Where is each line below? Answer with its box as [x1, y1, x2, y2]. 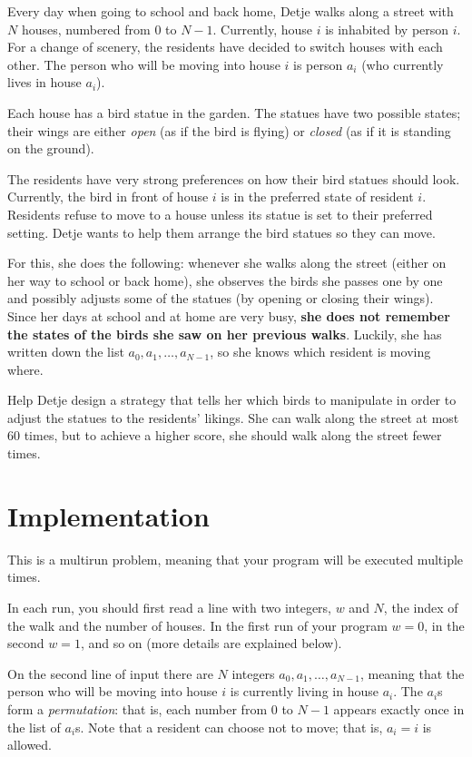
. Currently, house [212, 19, 312, 38]
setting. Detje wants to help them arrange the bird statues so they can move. [7, 222, 436, 241]
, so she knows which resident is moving [210, 342, 431, 361]
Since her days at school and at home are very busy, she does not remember [7, 306, 450, 325]
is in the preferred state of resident [221, 187, 414, 206]
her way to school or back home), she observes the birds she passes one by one [7, 270, 443, 290]
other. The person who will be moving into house [7, 54, 280, 74]
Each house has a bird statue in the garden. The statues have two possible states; [7, 103, 461, 122]
